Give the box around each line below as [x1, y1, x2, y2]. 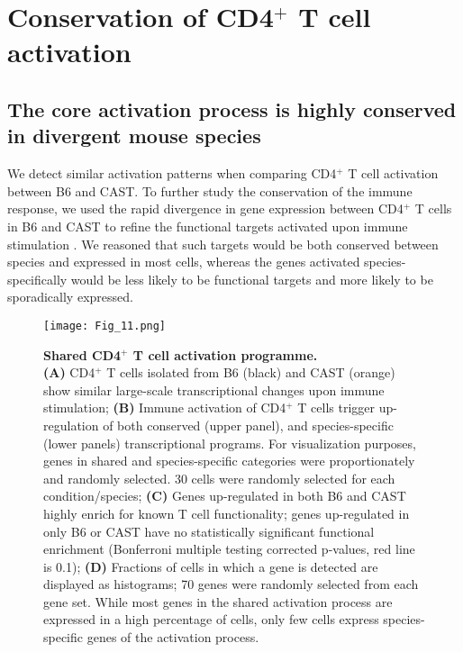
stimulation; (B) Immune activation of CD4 [43, 398, 286, 417]
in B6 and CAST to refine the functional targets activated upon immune [7, 216, 408, 235]
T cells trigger [297, 398, 376, 417]
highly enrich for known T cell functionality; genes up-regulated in [43, 503, 410, 522]
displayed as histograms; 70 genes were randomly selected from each [43, 575, 419, 593]
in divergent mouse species [7, 122, 261, 149]
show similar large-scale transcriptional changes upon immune [43, 380, 385, 399]
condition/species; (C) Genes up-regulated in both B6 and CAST [43, 486, 406, 505]
